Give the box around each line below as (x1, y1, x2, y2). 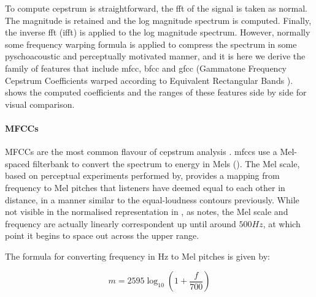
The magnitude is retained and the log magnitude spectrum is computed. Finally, (5, 13, 312, 26)
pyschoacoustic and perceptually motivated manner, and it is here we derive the (5, 50, 306, 62)
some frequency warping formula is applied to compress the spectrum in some (5, 37, 297, 50)
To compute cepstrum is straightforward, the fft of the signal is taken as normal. (5, 2, 307, 14)
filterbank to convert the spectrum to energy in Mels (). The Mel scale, (33, 157, 300, 170)
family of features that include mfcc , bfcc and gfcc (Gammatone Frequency (5, 61, 287, 74)
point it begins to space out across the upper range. (5, 229, 199, 242)
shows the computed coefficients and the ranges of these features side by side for (5, 86, 307, 99)
